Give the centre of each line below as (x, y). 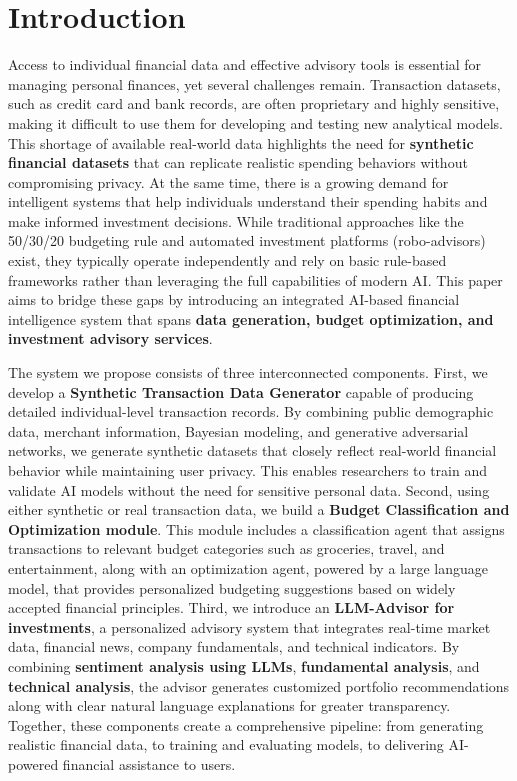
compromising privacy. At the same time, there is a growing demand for (228, 181)
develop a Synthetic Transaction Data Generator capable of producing (241, 391)
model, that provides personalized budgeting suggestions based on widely (232, 587)
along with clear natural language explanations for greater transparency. (229, 705)
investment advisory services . (110, 338)
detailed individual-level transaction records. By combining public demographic (251, 411)
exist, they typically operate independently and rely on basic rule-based (227, 260)
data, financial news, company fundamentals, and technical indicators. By (234, 646)
